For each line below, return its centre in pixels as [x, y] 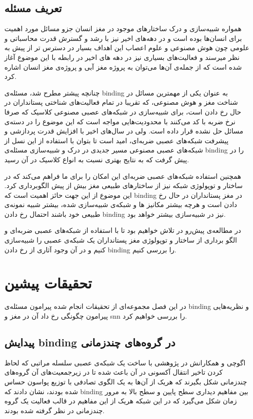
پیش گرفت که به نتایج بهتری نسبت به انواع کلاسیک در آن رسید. [97, 159]
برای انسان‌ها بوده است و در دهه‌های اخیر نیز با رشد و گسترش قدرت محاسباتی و [123, 38]
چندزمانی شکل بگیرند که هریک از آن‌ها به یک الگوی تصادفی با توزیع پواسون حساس [126, 381]
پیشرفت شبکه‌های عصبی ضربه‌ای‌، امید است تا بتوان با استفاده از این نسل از [117, 140]
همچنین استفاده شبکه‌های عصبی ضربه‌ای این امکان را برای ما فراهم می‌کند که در [123, 176]
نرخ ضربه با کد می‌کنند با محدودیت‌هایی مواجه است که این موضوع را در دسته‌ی [120, 121]
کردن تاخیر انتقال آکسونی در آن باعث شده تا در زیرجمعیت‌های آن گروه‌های [114, 372]
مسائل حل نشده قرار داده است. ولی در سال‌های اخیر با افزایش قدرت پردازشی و [124, 131]
